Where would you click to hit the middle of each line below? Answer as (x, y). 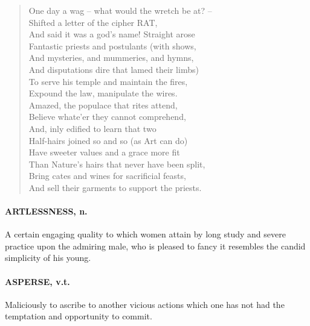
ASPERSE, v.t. (37, 281)
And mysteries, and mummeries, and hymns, (111, 58)
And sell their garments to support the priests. (115, 187)
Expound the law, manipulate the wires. (103, 93)
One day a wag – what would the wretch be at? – (120, 10)
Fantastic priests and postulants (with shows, (112, 45)
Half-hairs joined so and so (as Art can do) (108, 140)
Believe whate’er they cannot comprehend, (107, 117)
